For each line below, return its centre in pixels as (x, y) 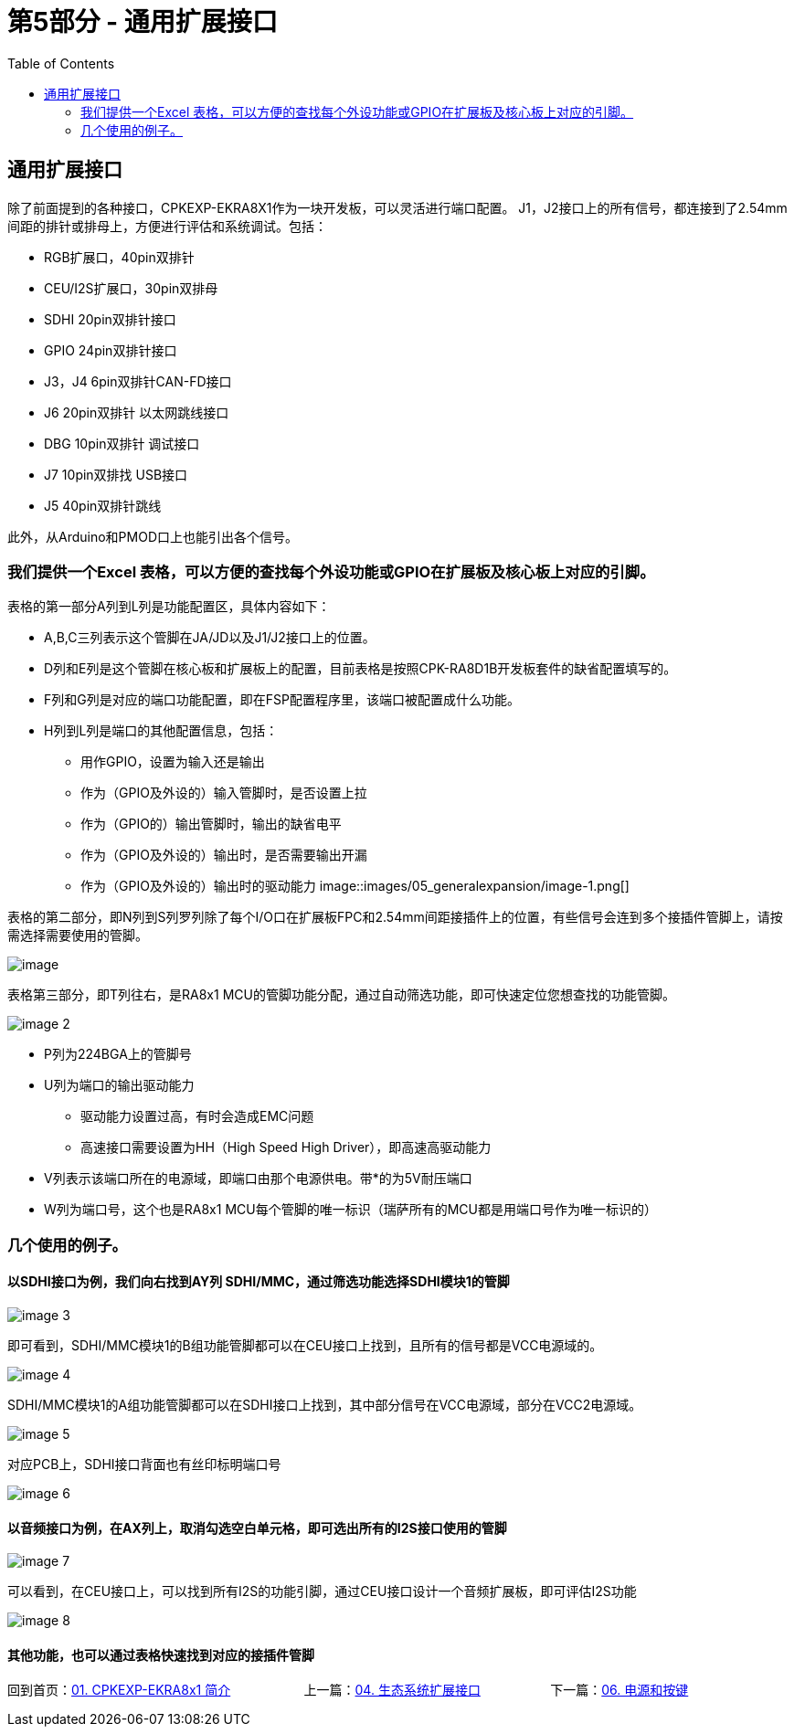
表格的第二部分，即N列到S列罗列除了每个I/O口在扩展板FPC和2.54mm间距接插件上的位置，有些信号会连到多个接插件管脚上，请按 (395, 917)
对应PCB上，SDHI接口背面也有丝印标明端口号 (144, 1464)
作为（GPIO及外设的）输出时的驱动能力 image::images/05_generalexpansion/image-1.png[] (355, 886)
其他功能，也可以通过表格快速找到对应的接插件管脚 (161, 1655)
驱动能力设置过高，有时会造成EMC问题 (197, 1116)
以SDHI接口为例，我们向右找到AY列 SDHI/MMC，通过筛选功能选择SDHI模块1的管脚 (259, 1282)
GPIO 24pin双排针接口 (111, 350)
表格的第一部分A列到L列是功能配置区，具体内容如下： (169, 607)
